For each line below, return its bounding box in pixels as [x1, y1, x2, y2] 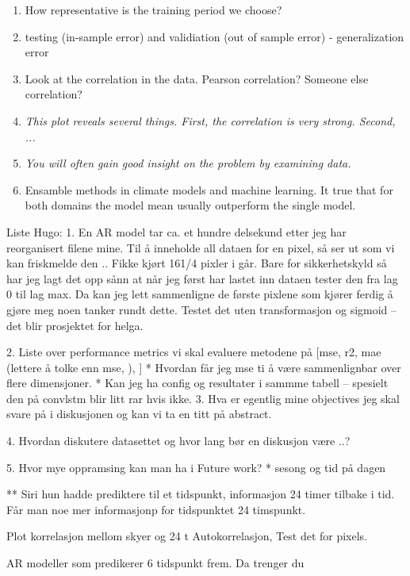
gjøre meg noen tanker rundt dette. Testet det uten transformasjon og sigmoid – [6, 301, 397, 317]
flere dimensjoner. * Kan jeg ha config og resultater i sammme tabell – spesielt [6, 374, 389, 391]
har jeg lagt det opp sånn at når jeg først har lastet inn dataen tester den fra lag [6, 270, 398, 286]
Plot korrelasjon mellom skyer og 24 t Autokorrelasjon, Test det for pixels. [6, 528, 368, 544]
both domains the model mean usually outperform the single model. [25, 197, 356, 213]
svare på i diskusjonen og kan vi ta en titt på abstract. [6, 405, 272, 422]
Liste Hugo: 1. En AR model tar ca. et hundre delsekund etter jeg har [6, 223, 347, 240]
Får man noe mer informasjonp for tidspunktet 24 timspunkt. [6, 501, 306, 517]
